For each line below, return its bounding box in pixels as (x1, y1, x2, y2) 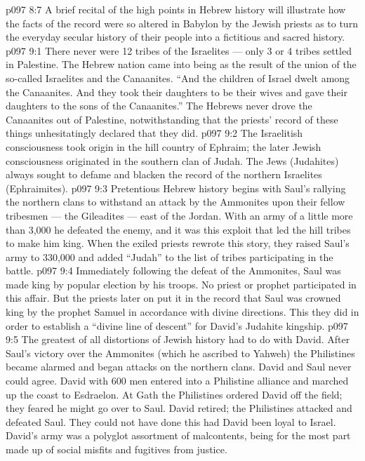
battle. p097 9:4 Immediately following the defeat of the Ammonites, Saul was (6, 263, 341, 278)
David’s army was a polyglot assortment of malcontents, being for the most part (6, 428, 351, 443)
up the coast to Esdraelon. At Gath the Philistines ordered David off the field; (6, 387, 343, 401)
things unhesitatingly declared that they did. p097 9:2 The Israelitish (6, 126, 303, 140)
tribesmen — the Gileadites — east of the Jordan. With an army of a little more (6, 208, 353, 222)
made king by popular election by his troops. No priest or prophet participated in (6, 276, 357, 291)
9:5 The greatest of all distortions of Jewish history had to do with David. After (6, 332, 350, 347)
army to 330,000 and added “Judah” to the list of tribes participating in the (6, 249, 333, 264)
